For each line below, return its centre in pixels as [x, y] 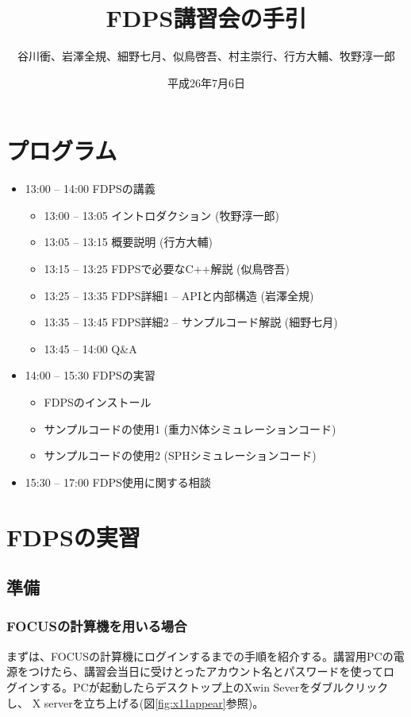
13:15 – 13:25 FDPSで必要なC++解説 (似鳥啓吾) [167, 269]
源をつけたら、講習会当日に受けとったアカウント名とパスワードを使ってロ [200, 671]
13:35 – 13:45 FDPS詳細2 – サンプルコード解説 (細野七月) [191, 322]
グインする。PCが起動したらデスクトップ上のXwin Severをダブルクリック [198, 686]
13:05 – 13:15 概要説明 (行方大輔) [128, 242]
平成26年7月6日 [206, 82]
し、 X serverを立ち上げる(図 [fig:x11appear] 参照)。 [135, 702]
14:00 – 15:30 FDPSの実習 [90, 375]
